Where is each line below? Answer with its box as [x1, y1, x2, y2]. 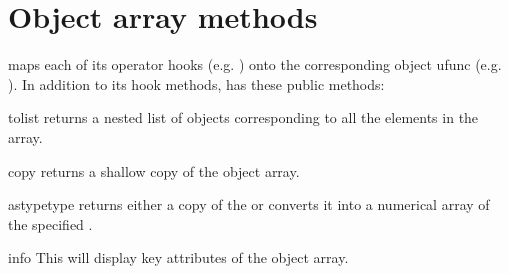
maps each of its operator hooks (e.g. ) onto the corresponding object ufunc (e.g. [8, 54, 502, 75]
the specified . [8, 213, 93, 234]
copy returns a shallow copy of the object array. [8, 160, 300, 181]
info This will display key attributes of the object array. [8, 247, 349, 268]
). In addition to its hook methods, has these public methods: [8, 73, 385, 94]
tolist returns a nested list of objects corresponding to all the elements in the [8, 107, 479, 128]
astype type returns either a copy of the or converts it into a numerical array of [8, 194, 490, 215]
